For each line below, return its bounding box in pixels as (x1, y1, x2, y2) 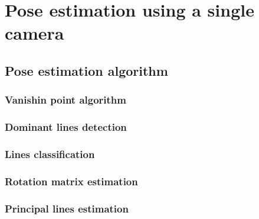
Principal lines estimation (5, 201, 129, 215)
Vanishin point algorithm (5, 92, 126, 107)
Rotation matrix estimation (5, 173, 138, 188)
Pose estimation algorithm (5, 61, 168, 79)
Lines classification (5, 146, 95, 161)
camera (5, 21, 64, 45)
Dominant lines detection (5, 120, 127, 134)
